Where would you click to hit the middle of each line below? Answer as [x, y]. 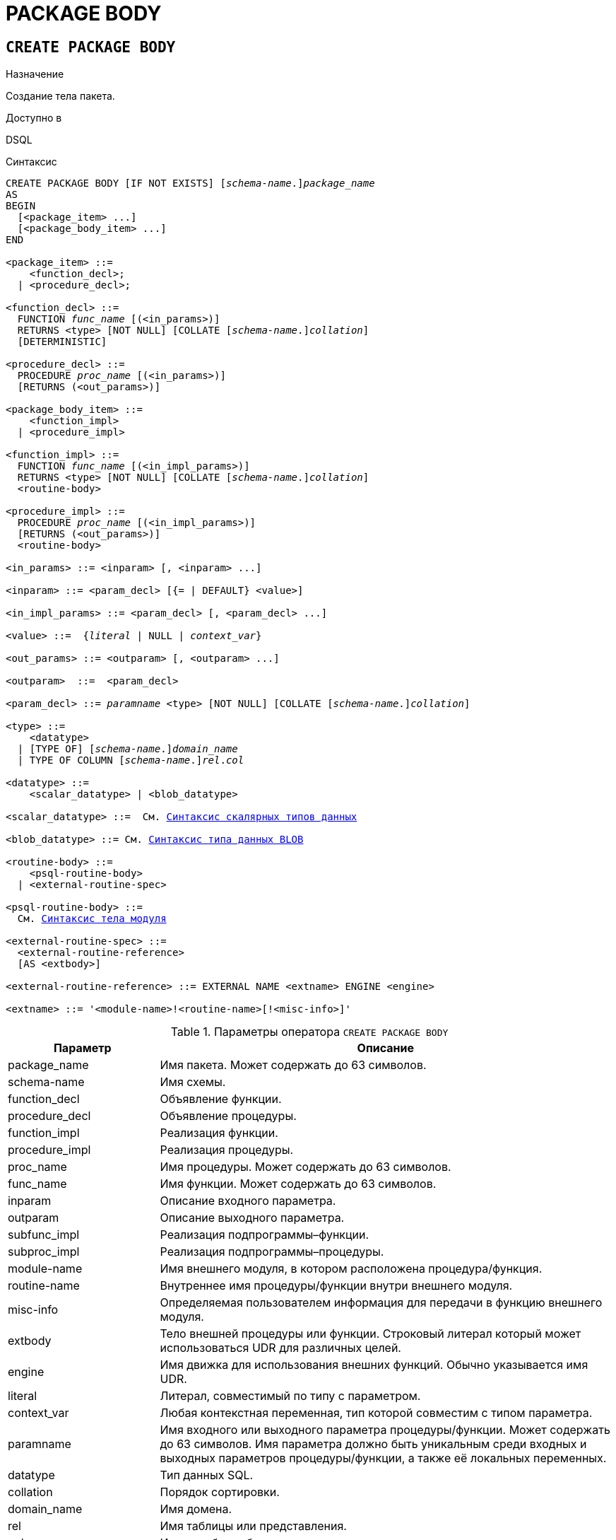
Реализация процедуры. [227, 1150]
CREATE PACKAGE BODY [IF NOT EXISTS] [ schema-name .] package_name [190, 183]
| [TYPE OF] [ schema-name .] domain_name [128, 749]
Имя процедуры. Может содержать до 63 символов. [306, 1167]
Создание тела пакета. [60, 96]
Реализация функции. [219, 1133]
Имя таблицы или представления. [253, 1526]
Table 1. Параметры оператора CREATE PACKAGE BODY [309, 1032]
